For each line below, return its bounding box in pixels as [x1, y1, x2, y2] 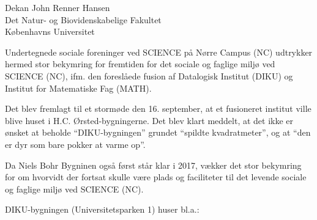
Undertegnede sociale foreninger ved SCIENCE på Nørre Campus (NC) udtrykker [5, 45, 313, 58]
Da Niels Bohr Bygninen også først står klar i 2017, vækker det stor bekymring [5, 158, 302, 171]
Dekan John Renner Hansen [5, 1, 110, 13]
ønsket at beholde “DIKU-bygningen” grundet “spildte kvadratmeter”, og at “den [5, 126, 311, 139]
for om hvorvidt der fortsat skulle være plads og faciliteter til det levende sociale [5, 170, 307, 183]
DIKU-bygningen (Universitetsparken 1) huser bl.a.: [5, 203, 200, 216]
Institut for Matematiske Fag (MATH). [5, 81, 152, 94]
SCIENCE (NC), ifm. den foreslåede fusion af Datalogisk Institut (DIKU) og [5, 69, 293, 82]
